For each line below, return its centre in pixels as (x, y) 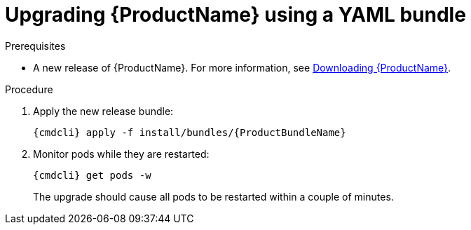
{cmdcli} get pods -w (92, 175)
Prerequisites (35, 46)
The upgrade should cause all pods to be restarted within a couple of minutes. (213, 196)
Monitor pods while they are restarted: (121, 154)
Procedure (29, 89)
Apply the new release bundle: (103, 111)
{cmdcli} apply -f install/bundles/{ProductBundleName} (190, 132)
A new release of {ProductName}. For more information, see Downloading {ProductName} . (242, 67)
